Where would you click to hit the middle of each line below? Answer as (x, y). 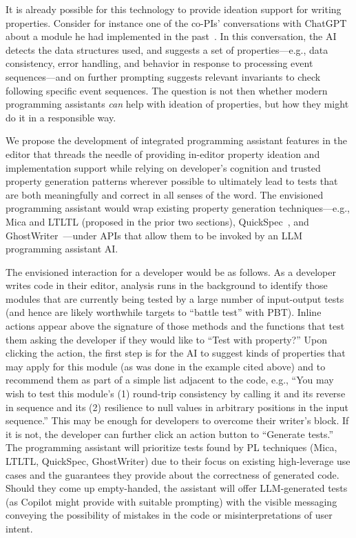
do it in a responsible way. (61, 117)
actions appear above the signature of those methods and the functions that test (175, 326)
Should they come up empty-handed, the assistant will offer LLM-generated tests (177, 488)
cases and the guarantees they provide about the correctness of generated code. (172, 474)
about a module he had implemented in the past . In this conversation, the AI (171, 36)
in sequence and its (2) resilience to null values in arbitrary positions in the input (177, 407)
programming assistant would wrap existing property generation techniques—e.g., (178, 208)
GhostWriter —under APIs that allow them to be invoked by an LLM (154, 235)
